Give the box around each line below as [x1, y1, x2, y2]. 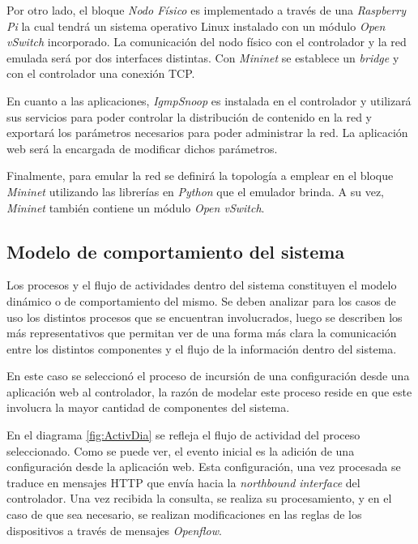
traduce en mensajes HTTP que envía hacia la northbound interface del [6, 473, 360, 490]
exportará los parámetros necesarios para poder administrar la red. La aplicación [6, 124, 408, 141]
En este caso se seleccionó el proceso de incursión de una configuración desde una [6, 367, 410, 384]
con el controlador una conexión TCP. [6, 65, 195, 82]
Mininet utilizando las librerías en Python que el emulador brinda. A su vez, [6, 182, 385, 199]
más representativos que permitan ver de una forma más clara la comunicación [6, 324, 397, 341]
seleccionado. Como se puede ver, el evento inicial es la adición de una [6, 442, 355, 459]
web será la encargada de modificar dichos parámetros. [6, 139, 278, 156]
